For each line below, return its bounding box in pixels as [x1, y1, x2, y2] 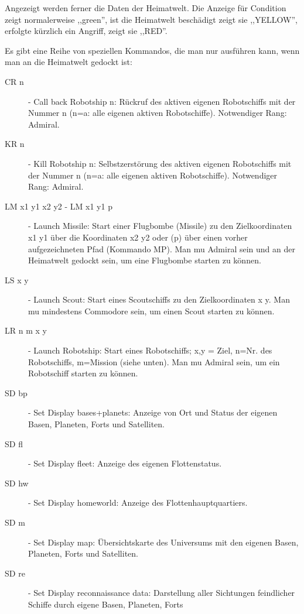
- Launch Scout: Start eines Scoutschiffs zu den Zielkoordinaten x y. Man [28, 293, 290, 306]
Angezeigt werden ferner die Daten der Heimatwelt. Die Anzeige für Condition [5, 2, 286, 13]
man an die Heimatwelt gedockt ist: [5, 56, 132, 68]
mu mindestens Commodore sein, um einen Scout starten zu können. [28, 304, 275, 317]
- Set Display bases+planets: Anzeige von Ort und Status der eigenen [28, 406, 278, 419]
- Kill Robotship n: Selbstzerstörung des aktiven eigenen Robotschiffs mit [28, 157, 292, 169]
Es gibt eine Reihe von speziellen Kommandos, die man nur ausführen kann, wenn [5, 44, 300, 56]
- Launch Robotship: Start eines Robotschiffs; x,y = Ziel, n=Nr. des [28, 344, 272, 356]
